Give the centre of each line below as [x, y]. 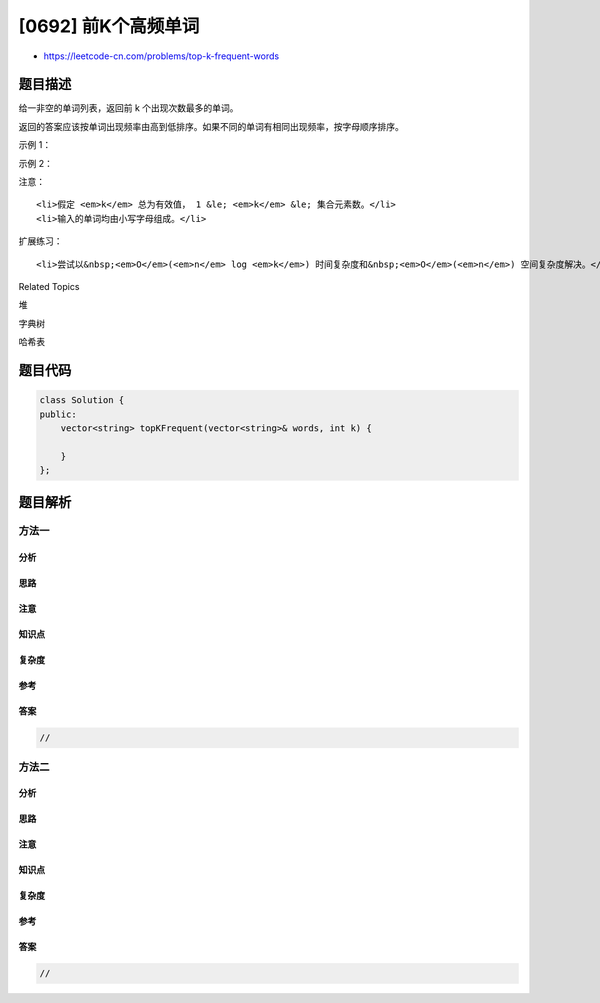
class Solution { [82, 400]
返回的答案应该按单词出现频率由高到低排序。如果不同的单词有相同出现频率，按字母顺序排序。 [211, 126]
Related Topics [49, 286]
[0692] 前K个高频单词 [109, 26]
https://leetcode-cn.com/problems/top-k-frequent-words [161, 56]
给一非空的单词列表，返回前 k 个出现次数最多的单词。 [128, 108]
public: [58, 414]
